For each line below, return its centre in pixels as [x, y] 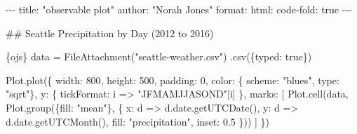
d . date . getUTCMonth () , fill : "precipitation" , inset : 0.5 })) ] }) [138, 121]
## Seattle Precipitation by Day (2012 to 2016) [110, 33]
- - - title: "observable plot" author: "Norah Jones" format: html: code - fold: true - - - [179, 9]
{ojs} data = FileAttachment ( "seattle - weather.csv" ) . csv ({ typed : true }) [159, 56]
